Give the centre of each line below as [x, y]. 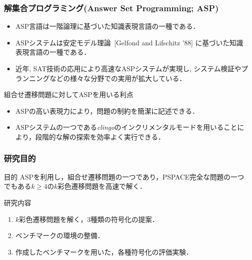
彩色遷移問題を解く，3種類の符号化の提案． [89, 219]
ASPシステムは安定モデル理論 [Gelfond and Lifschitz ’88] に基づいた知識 [129, 42]
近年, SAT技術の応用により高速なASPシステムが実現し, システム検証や [128, 68]
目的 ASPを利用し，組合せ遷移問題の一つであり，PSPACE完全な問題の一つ [124, 176]
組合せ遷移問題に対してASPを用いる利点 [69, 94]
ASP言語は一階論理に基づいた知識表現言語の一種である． [107, 26]
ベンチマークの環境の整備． [60, 235]
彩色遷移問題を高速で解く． [102, 186]
